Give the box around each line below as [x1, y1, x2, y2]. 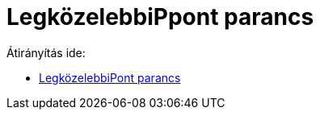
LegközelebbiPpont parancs [6, 3, 314, 31]
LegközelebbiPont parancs [39, 70, 181, 85]
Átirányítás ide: [6, 45, 86, 60]
